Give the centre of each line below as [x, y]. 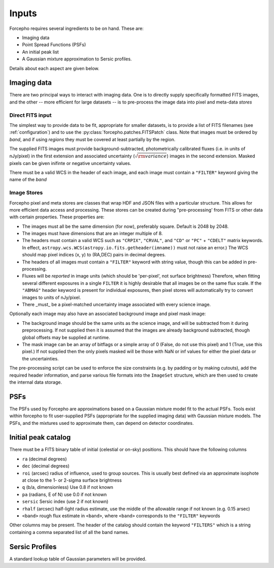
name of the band [28, 180]
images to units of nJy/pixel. [52, 297]
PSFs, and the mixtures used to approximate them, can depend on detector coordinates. [101, 423]
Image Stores [26, 193]
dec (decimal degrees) [46, 466]
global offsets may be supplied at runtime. [66, 337]
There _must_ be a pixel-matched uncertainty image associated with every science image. [116, 304]
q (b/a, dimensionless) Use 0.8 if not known [68, 487]
